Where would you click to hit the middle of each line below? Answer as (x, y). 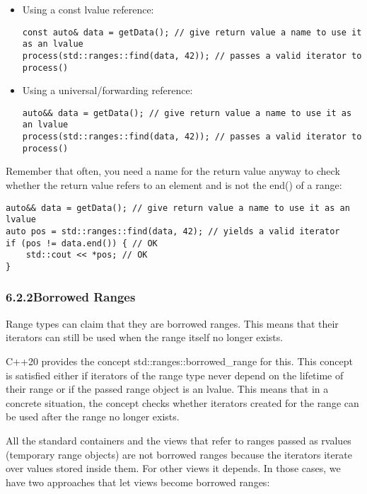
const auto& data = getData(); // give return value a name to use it (192, 32)
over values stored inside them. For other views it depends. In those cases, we (173, 468)
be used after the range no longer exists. (93, 417)
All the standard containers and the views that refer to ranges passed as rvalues (179, 440)
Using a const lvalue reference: (88, 9)
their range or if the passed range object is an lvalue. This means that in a (167, 389)
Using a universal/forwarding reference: (107, 90)
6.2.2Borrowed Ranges (71, 297)
